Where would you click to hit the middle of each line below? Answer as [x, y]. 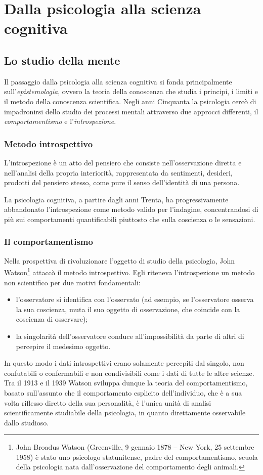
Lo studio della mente [62, 60]
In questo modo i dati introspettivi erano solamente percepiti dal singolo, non [124, 363]
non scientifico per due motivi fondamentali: [72, 282]
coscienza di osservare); [52, 319]
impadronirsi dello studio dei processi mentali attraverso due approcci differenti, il [131, 111]
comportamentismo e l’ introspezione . [60, 121]
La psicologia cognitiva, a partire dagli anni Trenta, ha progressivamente [116, 199]
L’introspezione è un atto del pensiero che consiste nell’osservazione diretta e [123, 162]
